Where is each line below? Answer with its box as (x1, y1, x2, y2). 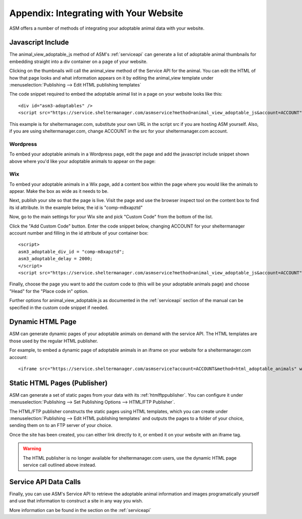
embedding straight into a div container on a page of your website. (9, 58, 148, 64)
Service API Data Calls (9, 477, 81, 486)
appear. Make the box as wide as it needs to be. (9, 188, 109, 194)
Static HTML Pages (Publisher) (9, 379, 108, 387)
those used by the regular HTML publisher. (9, 338, 98, 344)
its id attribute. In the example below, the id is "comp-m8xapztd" (9, 204, 143, 210)
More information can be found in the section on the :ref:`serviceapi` (9, 507, 152, 513)
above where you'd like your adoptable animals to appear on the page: (9, 158, 156, 164)
